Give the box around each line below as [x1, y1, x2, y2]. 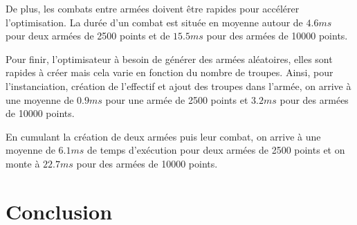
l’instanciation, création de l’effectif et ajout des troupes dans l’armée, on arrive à [6, 78, 351, 93]
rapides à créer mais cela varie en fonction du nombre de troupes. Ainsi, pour [6, 65, 333, 80]
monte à [6, 156, 40, 170]
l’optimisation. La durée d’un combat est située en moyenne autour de [6, 15, 303, 29]
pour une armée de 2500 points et [105, 92, 248, 107]
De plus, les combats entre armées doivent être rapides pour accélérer [6, 1, 300, 15]
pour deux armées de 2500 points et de [6, 28, 170, 43]
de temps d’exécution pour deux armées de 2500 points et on [87, 143, 345, 157]
